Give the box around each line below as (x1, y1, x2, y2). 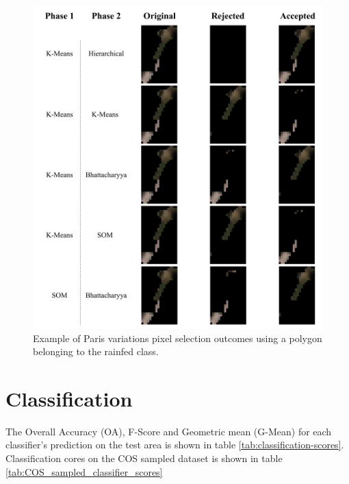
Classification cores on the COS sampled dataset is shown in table (5, 451, 283, 465)
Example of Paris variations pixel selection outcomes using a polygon (33, 330, 322, 345)
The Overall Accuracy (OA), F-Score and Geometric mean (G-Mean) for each (5, 424, 332, 438)
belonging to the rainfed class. (33, 344, 159, 359)
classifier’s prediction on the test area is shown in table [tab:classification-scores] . (5, 437, 344, 452)
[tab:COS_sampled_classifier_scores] (5, 464, 163, 479)
